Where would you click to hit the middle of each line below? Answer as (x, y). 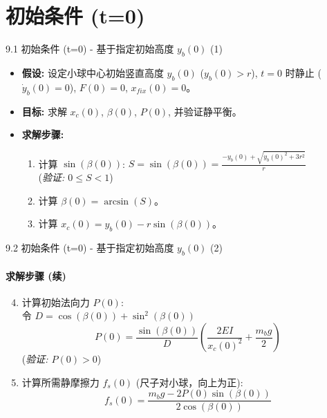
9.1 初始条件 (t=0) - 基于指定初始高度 (90, 49)
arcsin (116, 201)
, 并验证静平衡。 (205, 111)
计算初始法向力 (56, 302)
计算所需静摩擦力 (60, 382)
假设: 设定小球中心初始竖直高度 (93, 72)
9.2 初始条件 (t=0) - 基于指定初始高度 (90, 248)
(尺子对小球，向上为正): (189, 382)
